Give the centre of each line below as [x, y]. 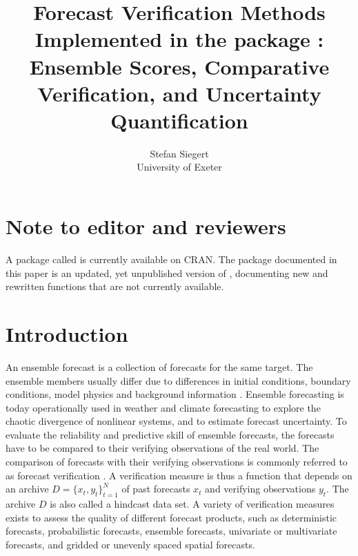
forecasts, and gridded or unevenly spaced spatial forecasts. [130, 544]
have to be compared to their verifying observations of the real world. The [162, 448]
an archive [27, 489]
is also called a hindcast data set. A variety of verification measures [192, 504]
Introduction [67, 333]
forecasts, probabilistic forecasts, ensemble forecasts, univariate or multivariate [171, 531]
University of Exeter [179, 167]
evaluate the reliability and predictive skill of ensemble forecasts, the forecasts [170, 434]
